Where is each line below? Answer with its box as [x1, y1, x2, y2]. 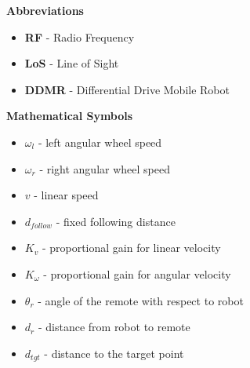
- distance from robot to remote [38, 319, 190, 335]
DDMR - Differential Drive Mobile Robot [24, 81, 230, 97]
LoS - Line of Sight [24, 55, 119, 71]
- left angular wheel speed [38, 133, 162, 150]
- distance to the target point [44, 344, 184, 361]
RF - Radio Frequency [24, 28, 135, 45]
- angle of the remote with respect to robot [38, 292, 244, 308]
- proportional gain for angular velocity [43, 265, 231, 282]
